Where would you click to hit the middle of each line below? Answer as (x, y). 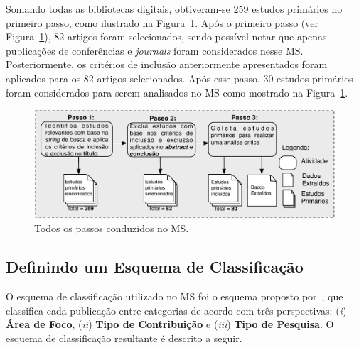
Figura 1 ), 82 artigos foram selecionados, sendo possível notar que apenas (166, 37)
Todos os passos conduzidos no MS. (112, 228)
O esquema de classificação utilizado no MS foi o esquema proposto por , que (175, 296)
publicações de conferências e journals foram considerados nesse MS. (155, 50)
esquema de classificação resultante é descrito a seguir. (124, 338)
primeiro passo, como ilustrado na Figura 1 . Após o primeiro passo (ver (162, 22)
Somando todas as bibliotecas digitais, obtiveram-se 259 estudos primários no (174, 9)
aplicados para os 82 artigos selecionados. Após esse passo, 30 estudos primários (179, 78)
